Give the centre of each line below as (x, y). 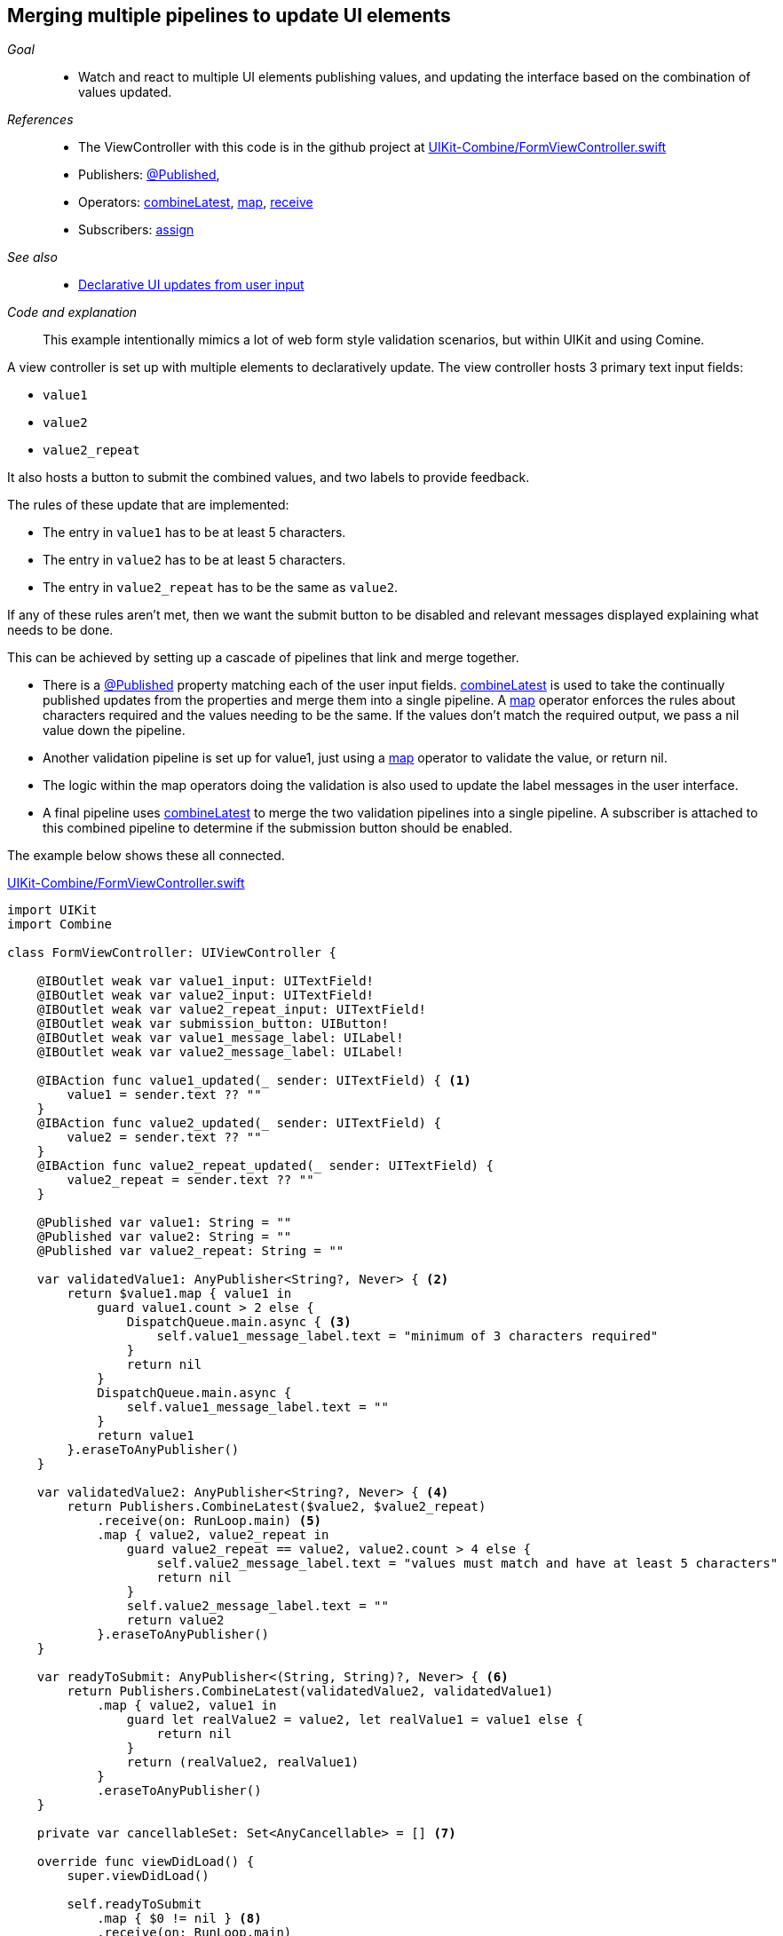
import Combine (60, 925)
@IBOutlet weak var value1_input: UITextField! (206, 981)
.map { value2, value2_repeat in (213, 1535)
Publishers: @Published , (149, 175)
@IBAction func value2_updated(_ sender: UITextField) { (239, 1123)
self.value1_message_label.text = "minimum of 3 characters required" (407, 1336)
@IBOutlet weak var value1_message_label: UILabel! (220, 1038)
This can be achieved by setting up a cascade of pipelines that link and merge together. (263, 658)
